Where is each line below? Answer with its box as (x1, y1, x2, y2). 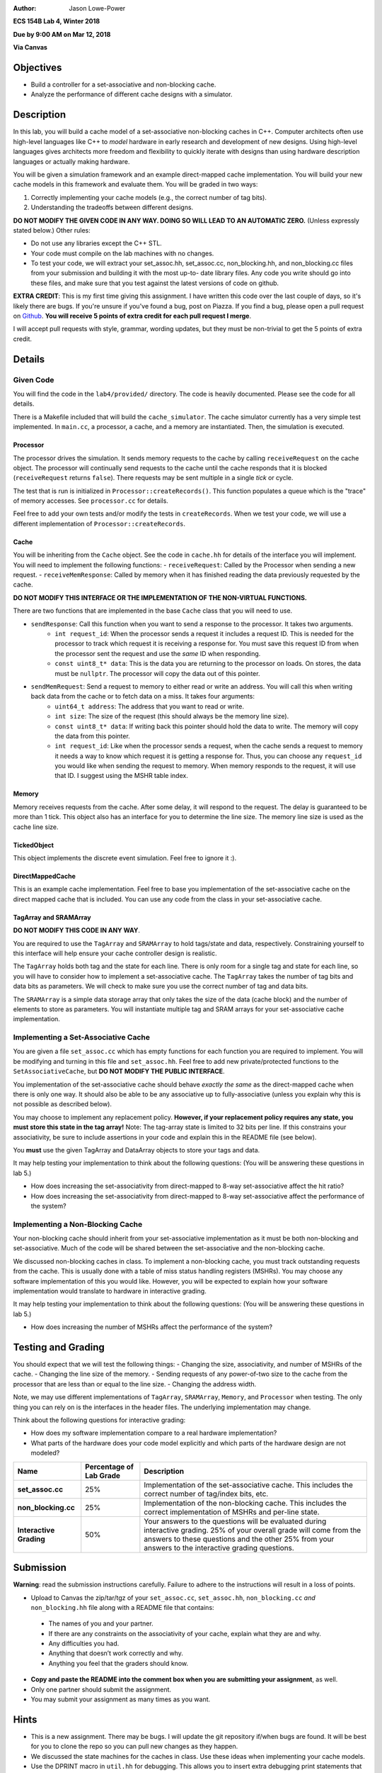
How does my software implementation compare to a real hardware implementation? (30, 1429, 277, 1438)
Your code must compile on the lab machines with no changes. (30, 249, 214, 257)
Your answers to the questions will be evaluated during (144, 1516, 327, 1526)
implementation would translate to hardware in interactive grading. (13, 1287, 207, 1296)
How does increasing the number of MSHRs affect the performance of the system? (30, 1323, 272, 1331)
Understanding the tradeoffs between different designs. (30, 203, 194, 212)
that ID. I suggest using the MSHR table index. (54, 772, 189, 780)
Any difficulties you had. (48, 1639, 120, 1648)
